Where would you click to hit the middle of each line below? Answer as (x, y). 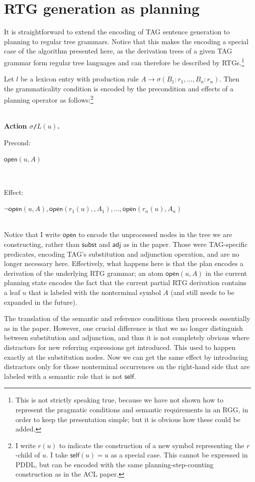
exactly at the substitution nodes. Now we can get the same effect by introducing (126, 357)
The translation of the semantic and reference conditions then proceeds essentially (127, 318)
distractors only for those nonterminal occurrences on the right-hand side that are (127, 366)
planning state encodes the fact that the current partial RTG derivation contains (125, 282)
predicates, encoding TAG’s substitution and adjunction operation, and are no (122, 254)
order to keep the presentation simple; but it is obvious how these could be (128, 419)
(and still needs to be (202, 292)
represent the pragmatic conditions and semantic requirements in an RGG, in (132, 409)
